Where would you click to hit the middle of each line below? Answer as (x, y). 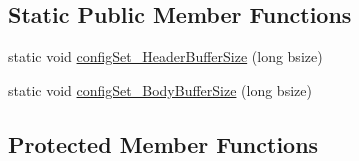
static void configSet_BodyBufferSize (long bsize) (160, 89)
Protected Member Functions (163, 143)
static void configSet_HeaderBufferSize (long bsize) (165, 56)
